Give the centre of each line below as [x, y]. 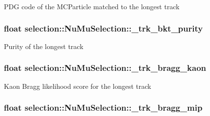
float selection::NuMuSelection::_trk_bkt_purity [104, 28]
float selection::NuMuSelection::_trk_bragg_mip [103, 108]
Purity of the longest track [44, 46]
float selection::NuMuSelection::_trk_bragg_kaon [105, 68]
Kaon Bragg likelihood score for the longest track [78, 86]
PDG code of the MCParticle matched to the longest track [92, 6]
